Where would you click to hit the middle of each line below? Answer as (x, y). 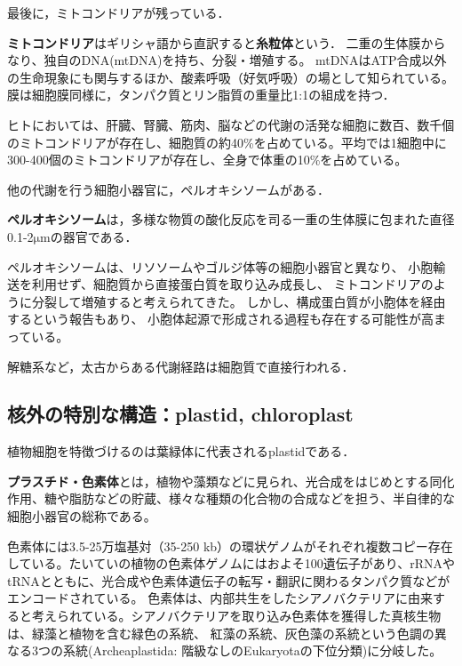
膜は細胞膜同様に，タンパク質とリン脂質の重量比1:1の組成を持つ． (201, 95)
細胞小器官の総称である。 (82, 516)
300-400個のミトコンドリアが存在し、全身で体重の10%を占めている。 (207, 160)
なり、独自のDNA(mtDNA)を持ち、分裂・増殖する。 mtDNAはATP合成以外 (227, 60)
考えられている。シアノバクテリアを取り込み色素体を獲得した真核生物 (236, 616)
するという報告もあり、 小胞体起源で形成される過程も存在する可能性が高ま (227, 319)
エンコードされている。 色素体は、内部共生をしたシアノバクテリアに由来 (220, 598)
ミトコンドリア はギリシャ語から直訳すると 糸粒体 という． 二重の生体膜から (227, 42)
